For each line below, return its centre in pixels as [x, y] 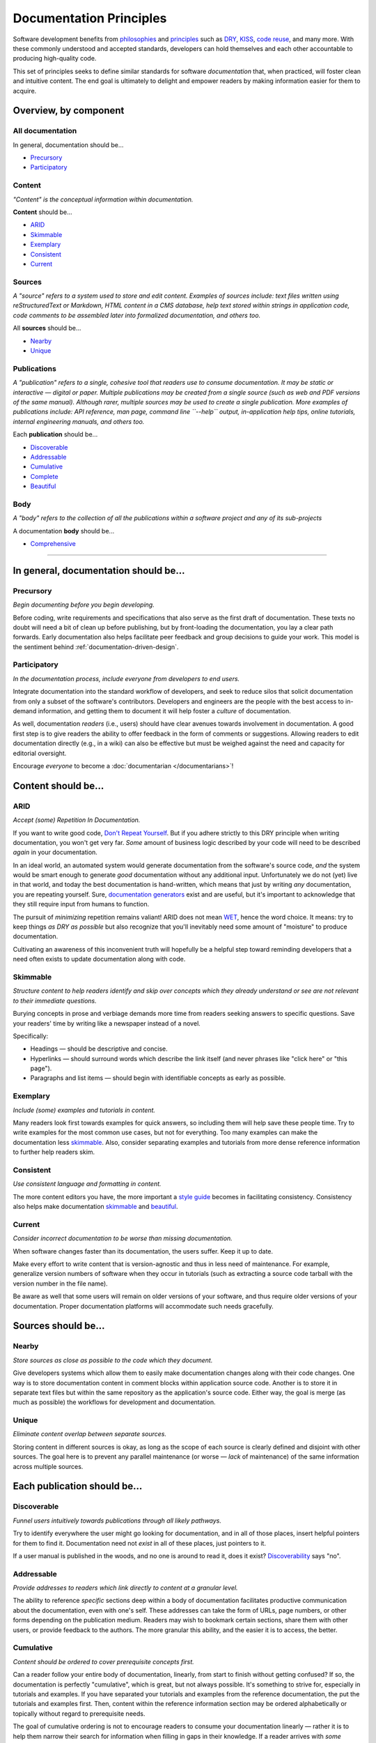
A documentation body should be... [64, 531]
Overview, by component [69, 111]
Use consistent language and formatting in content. [87, 1184]
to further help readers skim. [54, 1152]
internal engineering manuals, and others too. [79, 421]
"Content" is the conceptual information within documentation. [103, 199]
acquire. [25, 91]
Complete [44, 476]
